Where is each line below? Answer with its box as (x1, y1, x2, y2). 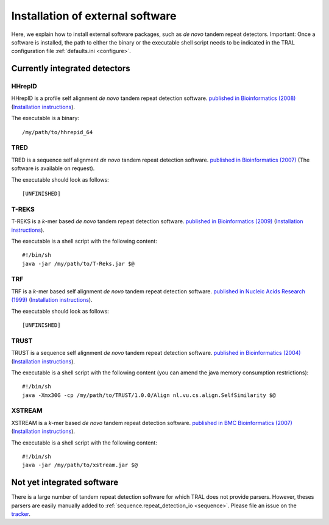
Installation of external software (11, 9, 177, 23)
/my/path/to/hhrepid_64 (22, 129, 93, 135)
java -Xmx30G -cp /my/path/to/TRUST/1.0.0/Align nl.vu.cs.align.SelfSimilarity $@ (22, 391, 276, 399)
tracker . (11, 510, 30, 518)
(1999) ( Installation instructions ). (11, 296, 93, 304)
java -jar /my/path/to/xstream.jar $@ (22, 462, 138, 469)
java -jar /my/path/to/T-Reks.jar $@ (22, 260, 135, 267)
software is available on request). (11, 165, 95, 172)
